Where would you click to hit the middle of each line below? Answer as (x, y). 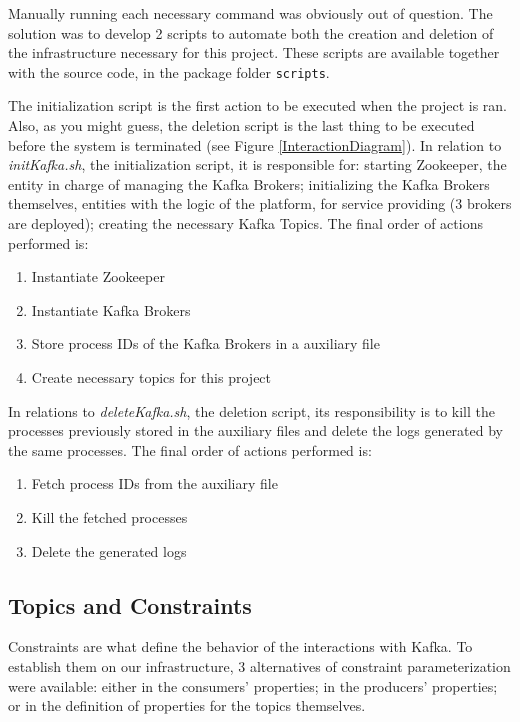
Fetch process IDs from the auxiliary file (154, 483)
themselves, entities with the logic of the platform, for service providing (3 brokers (260, 203)
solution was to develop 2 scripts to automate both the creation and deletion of (251, 32)
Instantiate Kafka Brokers (111, 309)
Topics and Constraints (130, 604)
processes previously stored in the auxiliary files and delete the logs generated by (255, 430)
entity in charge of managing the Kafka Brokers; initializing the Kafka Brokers (249, 183)
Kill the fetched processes (109, 516)
